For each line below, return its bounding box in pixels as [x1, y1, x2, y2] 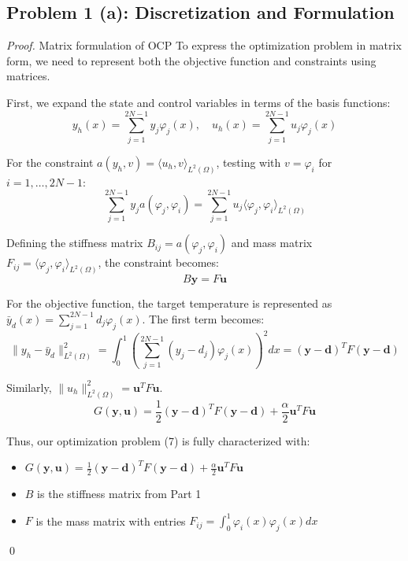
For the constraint [6, 153, 94, 170]
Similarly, [6, 378, 52, 395]
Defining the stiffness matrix [6, 234, 143, 251]
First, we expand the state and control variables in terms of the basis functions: [6, 94, 391, 110]
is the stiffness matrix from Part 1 [37, 485, 202, 502]
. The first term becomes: [142, 310, 265, 327]
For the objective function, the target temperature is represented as [6, 295, 332, 312]
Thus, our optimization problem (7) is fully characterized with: [6, 432, 310, 448]
